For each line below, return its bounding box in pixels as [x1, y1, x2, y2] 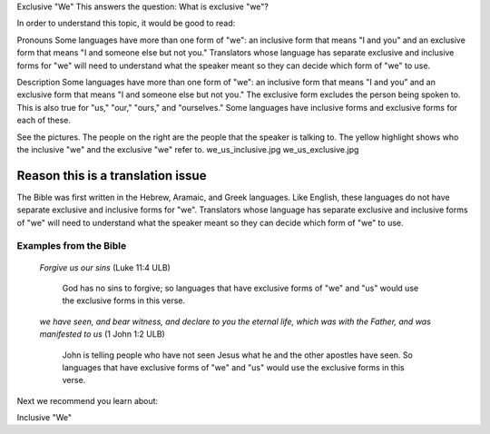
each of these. [16, 114, 72, 126]
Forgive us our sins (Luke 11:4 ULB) [39, 261, 171, 272]
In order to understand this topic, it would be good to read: [16, 18, 236, 29]
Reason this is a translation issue [16, 168, 207, 183]
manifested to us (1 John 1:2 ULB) [39, 329, 165, 340]
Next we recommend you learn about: [16, 395, 159, 406]
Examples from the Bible [16, 240, 127, 252]
